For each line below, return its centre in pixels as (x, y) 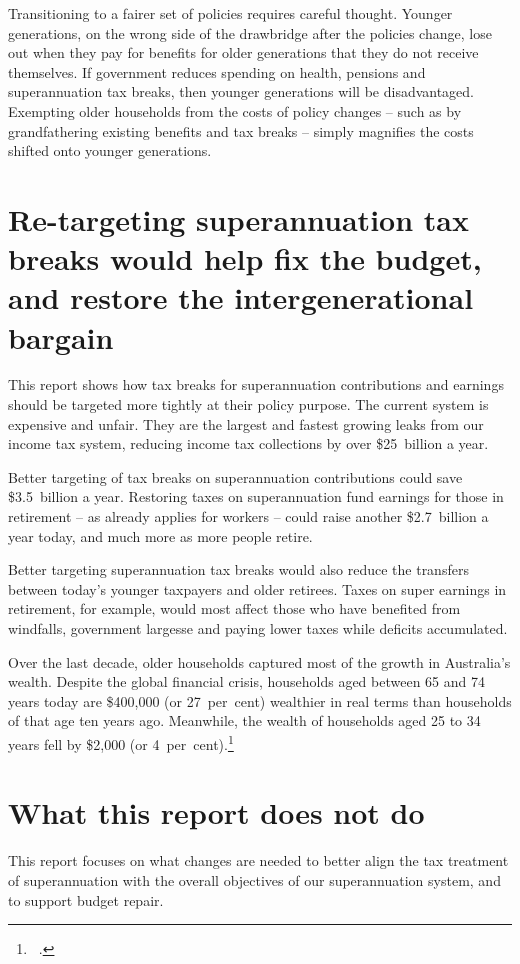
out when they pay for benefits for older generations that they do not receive (243, 52)
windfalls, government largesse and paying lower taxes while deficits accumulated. (258, 627)
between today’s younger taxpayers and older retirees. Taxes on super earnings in (257, 588)
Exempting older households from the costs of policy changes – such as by (235, 110)
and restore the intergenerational (241, 297)
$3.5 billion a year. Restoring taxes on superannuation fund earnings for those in (256, 496)
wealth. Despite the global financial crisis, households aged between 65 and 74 (246, 681)
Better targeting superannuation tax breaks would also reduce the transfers (238, 569)
